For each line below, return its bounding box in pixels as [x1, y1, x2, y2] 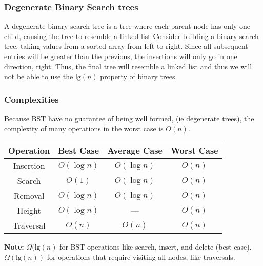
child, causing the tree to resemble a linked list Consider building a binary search [4, 30, 259, 41]
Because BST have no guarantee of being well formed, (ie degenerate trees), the [4, 113, 254, 123]
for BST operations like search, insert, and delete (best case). [59, 241, 252, 252]
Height [17, 204, 41, 217]
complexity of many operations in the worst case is [4, 123, 164, 134]
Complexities [4, 92, 59, 105]
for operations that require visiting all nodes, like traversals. [47, 251, 235, 262]
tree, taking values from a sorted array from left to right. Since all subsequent [4, 41, 248, 51]
